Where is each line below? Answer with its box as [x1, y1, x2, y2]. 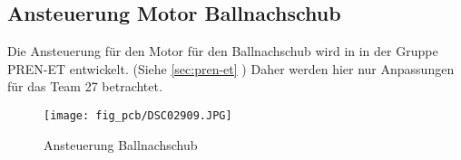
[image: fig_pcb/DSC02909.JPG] [44, 108, 232, 122]
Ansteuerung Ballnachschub [44, 135, 198, 154]
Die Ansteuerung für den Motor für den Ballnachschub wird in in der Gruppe [7, 42, 438, 61]
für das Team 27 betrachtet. [7, 77, 162, 96]
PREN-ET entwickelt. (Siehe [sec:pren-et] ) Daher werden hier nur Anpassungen [7, 59, 455, 78]
